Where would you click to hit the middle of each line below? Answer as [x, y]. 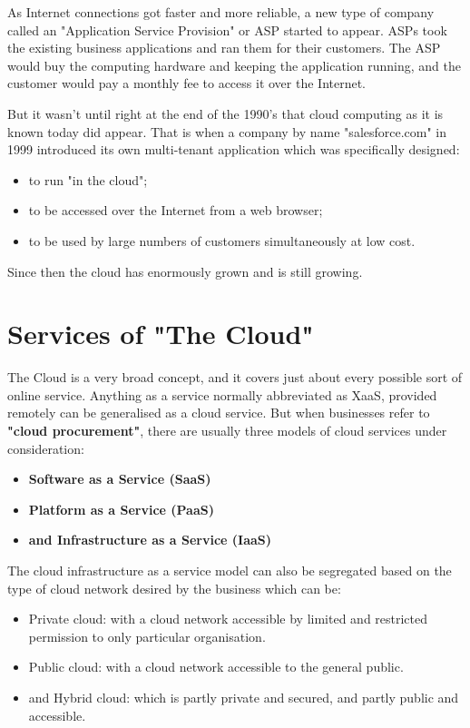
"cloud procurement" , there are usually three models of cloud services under [227, 431]
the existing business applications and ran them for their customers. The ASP [224, 48]
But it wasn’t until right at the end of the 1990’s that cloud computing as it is [225, 113]
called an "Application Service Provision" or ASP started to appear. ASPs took [227, 30]
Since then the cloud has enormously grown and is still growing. [185, 271]
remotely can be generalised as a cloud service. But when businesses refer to [219, 413]
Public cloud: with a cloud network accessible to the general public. [216, 667]
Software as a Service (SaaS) [120, 479]
